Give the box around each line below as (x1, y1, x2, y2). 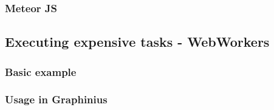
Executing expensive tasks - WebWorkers (5, 32, 270, 51)
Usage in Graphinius (5, 92, 108, 107)
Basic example (5, 64, 77, 79)
